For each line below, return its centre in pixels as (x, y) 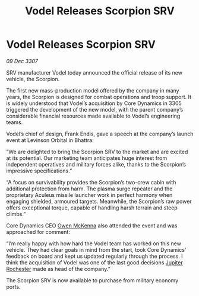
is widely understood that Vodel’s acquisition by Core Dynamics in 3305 (94, 103)
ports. (13, 286)
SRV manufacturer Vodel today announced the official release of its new (94, 72)
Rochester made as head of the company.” (59, 269)
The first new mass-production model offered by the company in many (93, 90)
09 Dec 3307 (22, 61)
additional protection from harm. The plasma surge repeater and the (89, 189)
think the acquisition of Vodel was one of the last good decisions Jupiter (94, 262)
